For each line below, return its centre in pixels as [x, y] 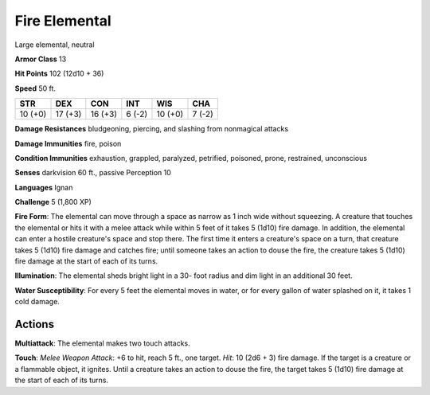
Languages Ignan [44, 187]
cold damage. [37, 302]
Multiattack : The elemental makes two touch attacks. [102, 343]
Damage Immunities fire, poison [68, 143]
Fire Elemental [63, 21]
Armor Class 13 [41, 59]
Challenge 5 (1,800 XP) [53, 202]
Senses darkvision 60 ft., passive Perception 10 [93, 173]
